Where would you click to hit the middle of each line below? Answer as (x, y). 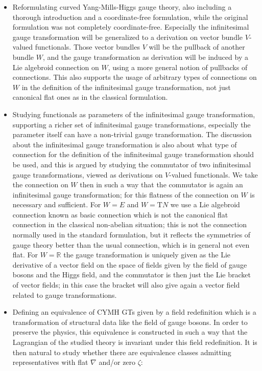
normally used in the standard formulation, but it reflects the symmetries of (132, 235)
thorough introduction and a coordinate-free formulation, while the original (130, 17)
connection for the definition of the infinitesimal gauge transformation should (133, 154)
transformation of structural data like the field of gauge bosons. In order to (130, 322)
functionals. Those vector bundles (87, 47)
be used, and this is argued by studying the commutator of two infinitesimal (132, 164)
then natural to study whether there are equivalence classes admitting (122, 352)
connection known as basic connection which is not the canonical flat (120, 214)
